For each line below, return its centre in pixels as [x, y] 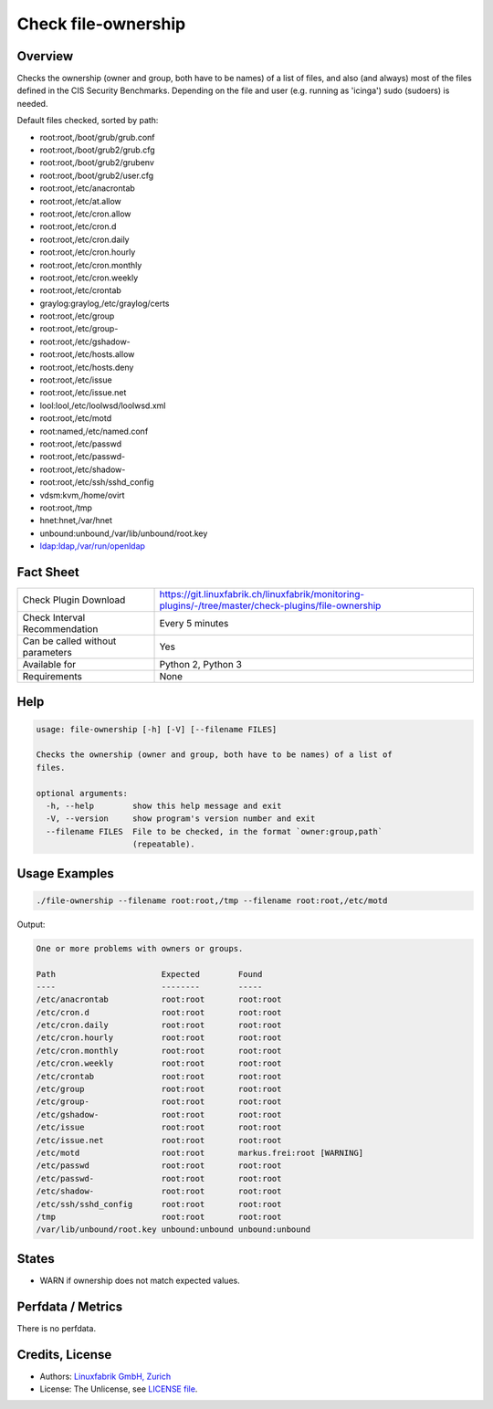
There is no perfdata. [56, 1328]
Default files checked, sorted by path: [88, 121]
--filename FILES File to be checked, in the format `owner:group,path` [215, 831]
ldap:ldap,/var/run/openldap [93, 546]
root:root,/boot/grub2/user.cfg [97, 175]
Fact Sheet [48, 572]
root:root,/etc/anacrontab [88, 188]
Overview [45, 56]
